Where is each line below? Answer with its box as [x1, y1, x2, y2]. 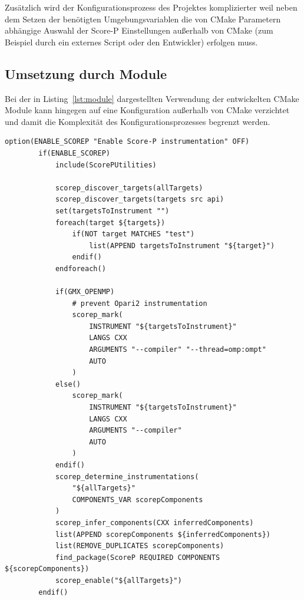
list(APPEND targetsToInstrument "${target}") [89, 241, 275, 250]
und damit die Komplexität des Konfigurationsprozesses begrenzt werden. [5, 115, 270, 127]
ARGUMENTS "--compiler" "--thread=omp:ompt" [89, 345, 266, 354]
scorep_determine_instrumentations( [55, 472, 199, 481]
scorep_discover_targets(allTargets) [55, 183, 203, 192]
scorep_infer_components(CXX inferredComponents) [55, 518, 254, 527]
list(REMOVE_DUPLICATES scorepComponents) [55, 542, 224, 550]
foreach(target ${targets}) [55, 218, 166, 227]
